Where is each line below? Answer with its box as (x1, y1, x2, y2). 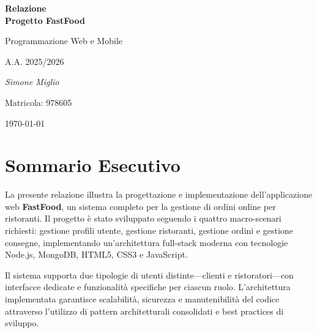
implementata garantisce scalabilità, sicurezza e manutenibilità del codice (5, 293, 280, 305)
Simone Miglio (5, 75, 59, 88)
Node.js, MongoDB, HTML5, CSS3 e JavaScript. (5, 248, 188, 261)
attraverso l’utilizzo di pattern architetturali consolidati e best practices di (5, 304, 284, 317)
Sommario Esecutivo (5, 152, 181, 178)
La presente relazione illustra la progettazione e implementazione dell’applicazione (5, 188, 313, 201)
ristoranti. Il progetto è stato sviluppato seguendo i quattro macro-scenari (5, 212, 282, 225)
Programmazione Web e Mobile (5, 34, 122, 47)
